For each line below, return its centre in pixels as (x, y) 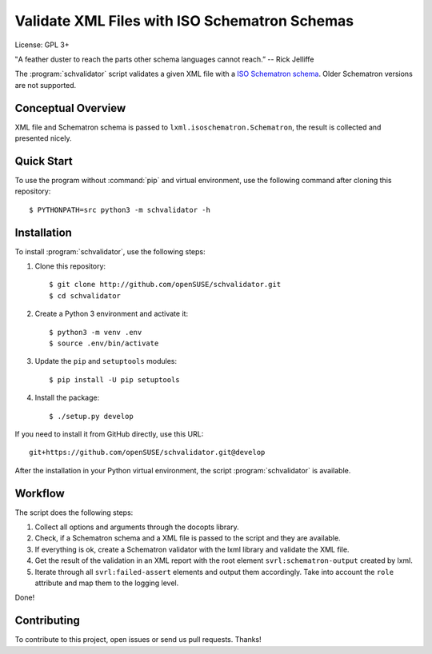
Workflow (40, 493)
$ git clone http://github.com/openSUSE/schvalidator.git (165, 285)
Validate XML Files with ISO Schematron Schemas (184, 21)
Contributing (47, 621)
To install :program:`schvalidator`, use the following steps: (110, 251)
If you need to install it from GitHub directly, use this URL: (109, 434)
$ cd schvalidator (85, 295)
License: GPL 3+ (42, 45)
